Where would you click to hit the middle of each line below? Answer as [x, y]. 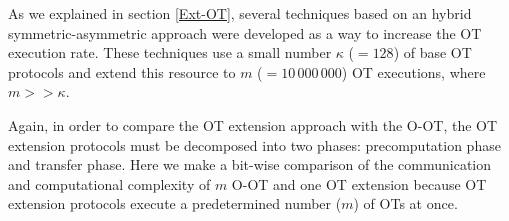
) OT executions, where [413, 71]
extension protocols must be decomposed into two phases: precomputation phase [254, 144]
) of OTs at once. [405, 203]
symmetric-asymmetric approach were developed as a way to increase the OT [245, 32]
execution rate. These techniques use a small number [170, 52]
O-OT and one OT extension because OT [359, 183]
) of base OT [432, 52]
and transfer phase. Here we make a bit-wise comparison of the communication [250, 164]
